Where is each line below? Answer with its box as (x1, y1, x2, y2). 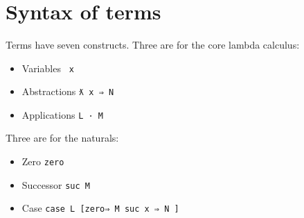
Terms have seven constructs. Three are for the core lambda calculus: (6, 37, 300, 51)
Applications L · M (21, 107, 103, 121)
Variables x (21, 60, 74, 75)
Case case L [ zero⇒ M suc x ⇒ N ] (21, 201, 179, 215)
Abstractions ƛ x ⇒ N (21, 84, 114, 99)
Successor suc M (21, 177, 90, 192)
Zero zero (21, 154, 64, 169)
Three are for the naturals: (6, 131, 119, 145)
